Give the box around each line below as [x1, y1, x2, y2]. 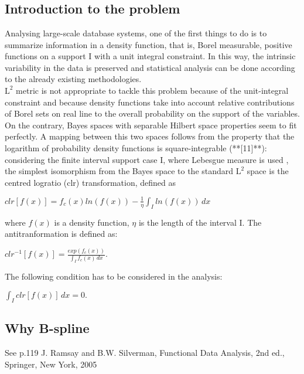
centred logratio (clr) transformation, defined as [5, 176, 176, 188]
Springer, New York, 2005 [5, 358, 97, 370]
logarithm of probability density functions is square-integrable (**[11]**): [5, 141, 267, 154]
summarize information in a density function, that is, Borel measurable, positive [5, 38, 292, 50]
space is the [247, 165, 289, 177]
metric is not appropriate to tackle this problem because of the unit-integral [16, 84, 289, 96]
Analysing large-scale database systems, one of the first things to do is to [5, 27, 267, 39]
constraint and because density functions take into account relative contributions [5, 96, 295, 108]
